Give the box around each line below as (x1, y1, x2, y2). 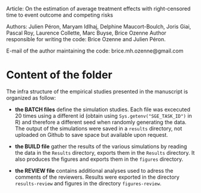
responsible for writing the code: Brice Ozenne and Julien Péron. (6, 36, 166, 42)
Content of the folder (6, 68, 112, 82)
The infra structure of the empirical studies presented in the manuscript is (6, 88, 188, 95)
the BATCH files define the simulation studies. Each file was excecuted (14, 106, 190, 113)
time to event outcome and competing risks (6, 11, 114, 19)
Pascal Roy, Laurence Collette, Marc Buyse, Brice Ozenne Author (6, 29, 166, 36)
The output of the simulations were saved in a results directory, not (14, 125, 182, 132)
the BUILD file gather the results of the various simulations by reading (14, 143, 187, 150)
